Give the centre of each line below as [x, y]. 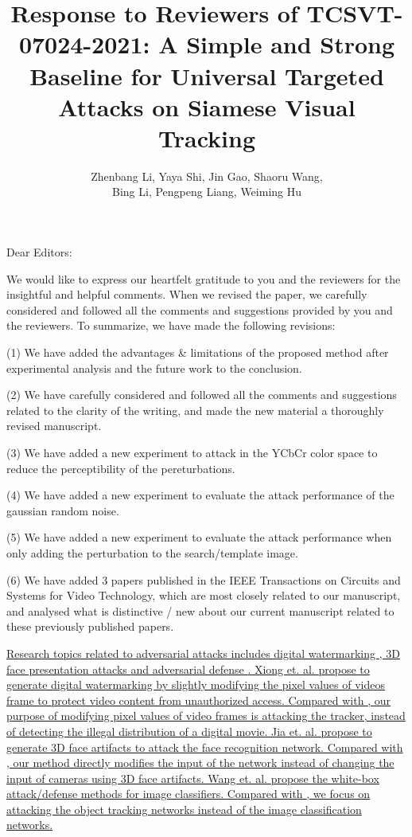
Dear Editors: [39, 252]
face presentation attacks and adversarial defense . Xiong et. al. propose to [188, 669]
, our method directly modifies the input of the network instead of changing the [200, 763]
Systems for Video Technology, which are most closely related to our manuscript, [204, 595]
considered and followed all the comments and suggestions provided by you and [200, 309]
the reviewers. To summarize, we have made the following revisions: [171, 325]
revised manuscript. [54, 426]
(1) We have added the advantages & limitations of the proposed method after [198, 352]
